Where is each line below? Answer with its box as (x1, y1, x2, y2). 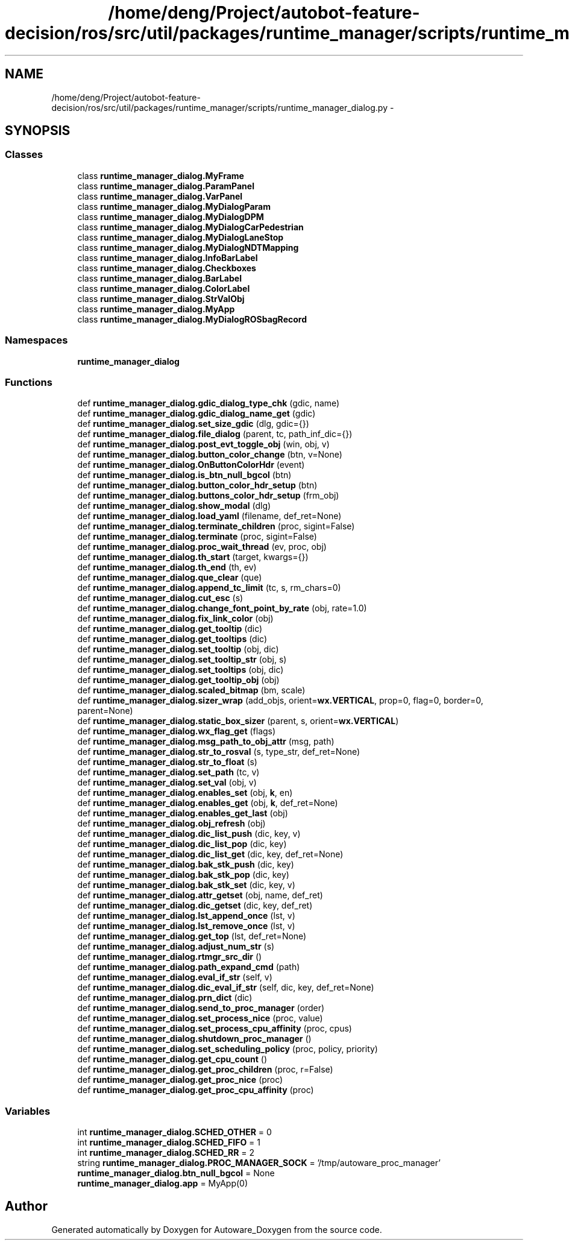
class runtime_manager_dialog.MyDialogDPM (77, 211, 264, 222)
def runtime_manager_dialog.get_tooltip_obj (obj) (77, 675, 280, 686)
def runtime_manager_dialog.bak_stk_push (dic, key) (77, 859, 294, 870)
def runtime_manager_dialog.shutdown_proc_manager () (77, 1033, 312, 1044)
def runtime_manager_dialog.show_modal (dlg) (77, 500, 271, 511)
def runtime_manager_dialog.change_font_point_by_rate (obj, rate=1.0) (77, 603, 367, 614)
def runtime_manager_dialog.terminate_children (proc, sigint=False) (77, 521, 355, 532)
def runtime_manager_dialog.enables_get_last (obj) (77, 808, 288, 819)
